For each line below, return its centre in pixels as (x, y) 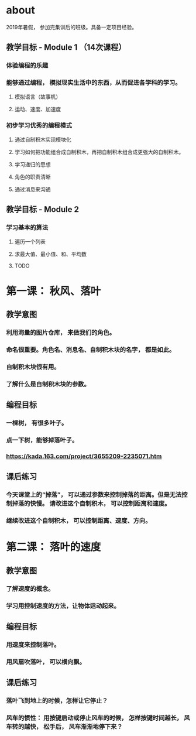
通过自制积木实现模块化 (43, 139)
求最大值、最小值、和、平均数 (50, 254)
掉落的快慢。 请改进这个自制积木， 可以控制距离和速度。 (91, 504)
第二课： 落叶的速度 (54, 547)
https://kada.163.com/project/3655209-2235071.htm (84, 456)
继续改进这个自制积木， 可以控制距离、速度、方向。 (79, 521)
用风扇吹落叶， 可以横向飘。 (46, 662)
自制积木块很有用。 (33, 367)
